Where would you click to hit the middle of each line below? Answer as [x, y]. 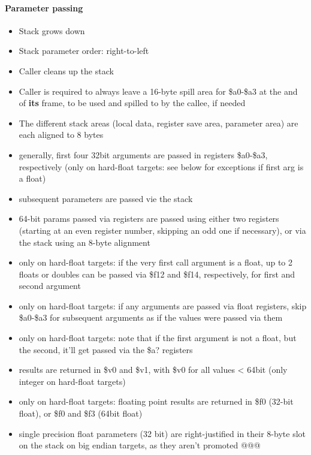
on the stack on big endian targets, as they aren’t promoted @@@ [140, 445]
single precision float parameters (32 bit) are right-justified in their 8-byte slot [162, 433]
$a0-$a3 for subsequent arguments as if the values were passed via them [151, 317]
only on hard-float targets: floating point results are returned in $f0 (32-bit [156, 401]
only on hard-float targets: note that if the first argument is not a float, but [158, 338]
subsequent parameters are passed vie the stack [106, 198]
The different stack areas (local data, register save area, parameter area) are [158, 123]
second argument [50, 286]
